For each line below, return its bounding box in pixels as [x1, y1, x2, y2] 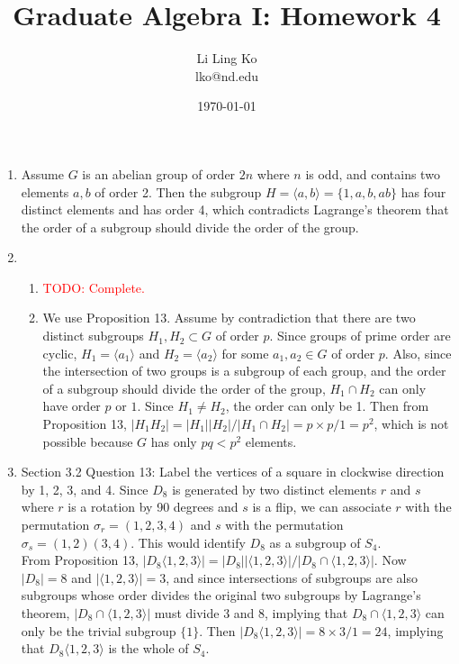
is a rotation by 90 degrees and [67, 497, 238, 516]
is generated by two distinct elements [172, 479, 377, 498]
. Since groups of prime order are [269, 326, 451, 345]
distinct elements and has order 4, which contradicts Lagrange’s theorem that [21, 200, 449, 219]
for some [221, 343, 269, 362]
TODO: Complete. [42, 277, 145, 296]
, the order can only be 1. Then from [225, 396, 429, 415]
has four [400, 182, 446, 201]
